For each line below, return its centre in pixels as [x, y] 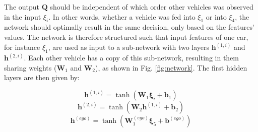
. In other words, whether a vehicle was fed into [122, 16]
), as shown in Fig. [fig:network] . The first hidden [171, 67]
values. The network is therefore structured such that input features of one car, [126, 37]
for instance [22, 47]
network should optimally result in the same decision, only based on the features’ [129, 27]
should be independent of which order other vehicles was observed [152, 7]
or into [216, 16]
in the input [23, 16]
